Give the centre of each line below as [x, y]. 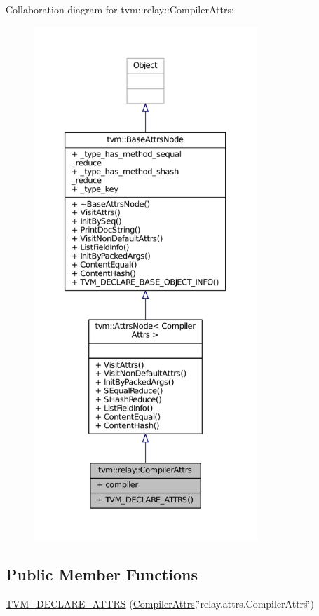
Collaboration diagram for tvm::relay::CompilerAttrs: [120, 9]
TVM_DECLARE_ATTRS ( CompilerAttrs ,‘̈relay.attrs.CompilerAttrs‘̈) [160, 603]
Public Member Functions [102, 574]
